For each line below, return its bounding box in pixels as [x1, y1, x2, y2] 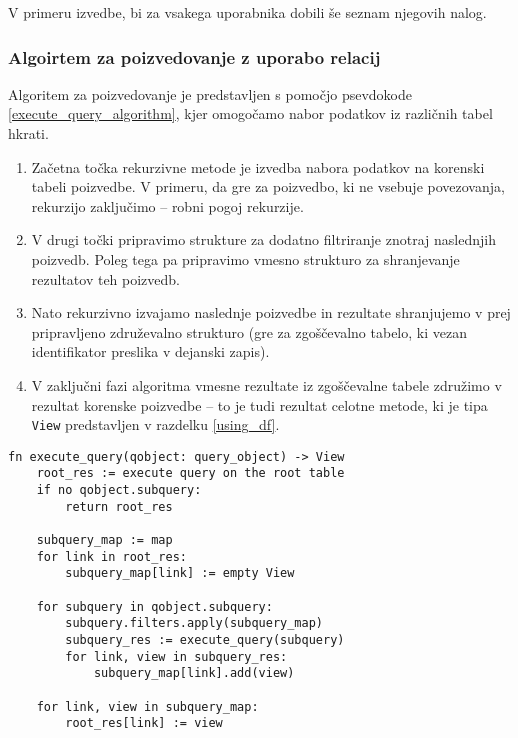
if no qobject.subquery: [36, 483, 202, 498]
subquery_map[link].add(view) [93, 666, 295, 681]
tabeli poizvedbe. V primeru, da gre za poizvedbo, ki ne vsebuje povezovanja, [31, 176, 505, 197]
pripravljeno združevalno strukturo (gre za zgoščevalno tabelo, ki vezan [31, 321, 467, 342]
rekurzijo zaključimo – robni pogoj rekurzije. [31, 195, 304, 216]
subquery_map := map [36, 533, 173, 548]
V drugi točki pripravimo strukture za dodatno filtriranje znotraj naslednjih [31, 229, 496, 250]
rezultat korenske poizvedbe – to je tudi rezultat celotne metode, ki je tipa [31, 394, 488, 415]
